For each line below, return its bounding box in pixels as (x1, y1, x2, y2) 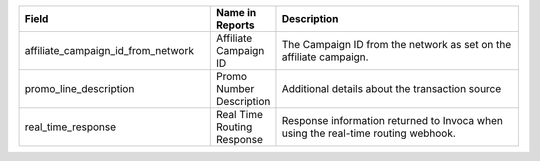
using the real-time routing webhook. (281, 126, 457, 140)
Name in (216, 6, 257, 19)
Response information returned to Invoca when (281, 114, 504, 127)
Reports (216, 18, 255, 32)
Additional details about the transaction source (281, 82, 502, 95)
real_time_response (24, 120, 117, 134)
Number (216, 82, 255, 95)
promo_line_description (24, 82, 135, 95)
